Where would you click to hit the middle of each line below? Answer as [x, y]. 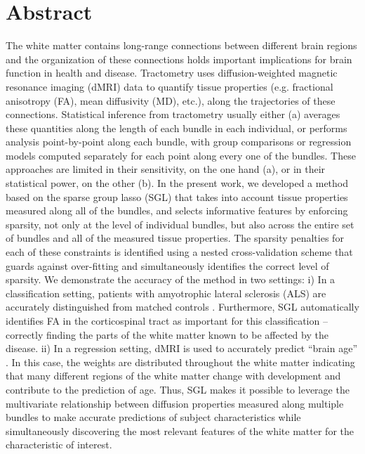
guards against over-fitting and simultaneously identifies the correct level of [167, 265]
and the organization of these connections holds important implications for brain [179, 59]
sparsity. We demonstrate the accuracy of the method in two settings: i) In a [171, 279]
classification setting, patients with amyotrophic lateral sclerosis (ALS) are [166, 293]
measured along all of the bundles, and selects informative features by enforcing [177, 210]
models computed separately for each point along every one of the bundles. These [181, 155]
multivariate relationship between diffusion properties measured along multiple [175, 403]
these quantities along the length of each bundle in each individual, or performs [177, 128]
